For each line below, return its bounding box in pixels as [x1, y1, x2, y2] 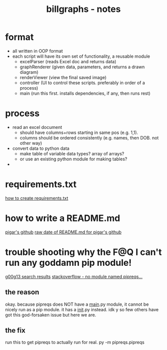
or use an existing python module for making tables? [19, 156, 128, 162]
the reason [5, 288, 39, 297]
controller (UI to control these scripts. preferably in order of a [19, 80, 145, 86]
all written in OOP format [12, 48, 63, 54]
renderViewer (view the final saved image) [19, 74, 107, 80]
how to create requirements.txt [5, 195, 69, 201]
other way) [19, 140, 42, 146]
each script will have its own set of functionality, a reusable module [12, 53, 150, 59]
